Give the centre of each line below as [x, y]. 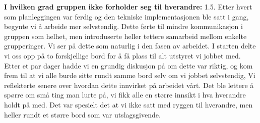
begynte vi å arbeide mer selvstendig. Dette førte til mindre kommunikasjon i [123, 26]
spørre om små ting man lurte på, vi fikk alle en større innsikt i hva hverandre [125, 95]
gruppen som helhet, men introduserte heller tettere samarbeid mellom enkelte [125, 36]
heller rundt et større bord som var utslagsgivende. [82, 114]
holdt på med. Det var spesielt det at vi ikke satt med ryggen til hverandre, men [128, 104]
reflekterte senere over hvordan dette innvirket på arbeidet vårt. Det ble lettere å [129, 85]
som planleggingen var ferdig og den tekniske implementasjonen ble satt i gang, [126, 16]
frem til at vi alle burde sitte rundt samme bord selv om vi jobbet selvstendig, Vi [130, 75]
